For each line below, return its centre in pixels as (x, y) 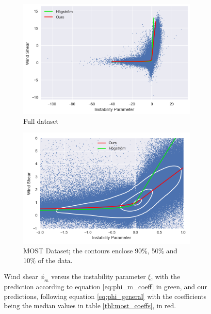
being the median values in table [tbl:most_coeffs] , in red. (90, 306)
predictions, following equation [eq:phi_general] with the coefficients (105, 296)
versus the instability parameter (98, 276)
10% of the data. (48, 260)
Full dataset (41, 121)
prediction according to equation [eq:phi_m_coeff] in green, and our (106, 287)
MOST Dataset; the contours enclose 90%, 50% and (100, 251)
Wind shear (21, 276)
